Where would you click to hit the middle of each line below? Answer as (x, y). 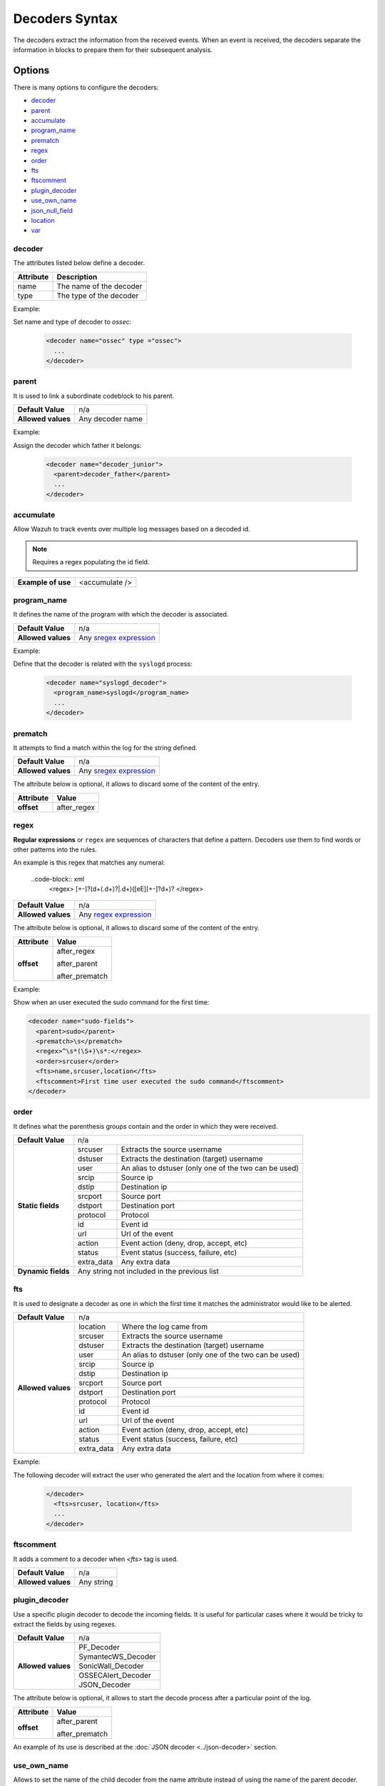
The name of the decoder (99, 286)
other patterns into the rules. (55, 849)
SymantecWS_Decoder (117, 1657)
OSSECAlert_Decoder (115, 1675)
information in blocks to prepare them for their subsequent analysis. (113, 49)
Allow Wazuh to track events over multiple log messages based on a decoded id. (132, 529)
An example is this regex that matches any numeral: (89, 863)
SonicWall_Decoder (111, 1666)
